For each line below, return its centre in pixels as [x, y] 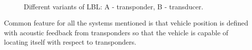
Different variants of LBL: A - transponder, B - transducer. [114, 6]
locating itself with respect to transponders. [70, 42]
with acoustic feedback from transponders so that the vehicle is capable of [116, 32]
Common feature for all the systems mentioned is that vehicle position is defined [126, 23]
